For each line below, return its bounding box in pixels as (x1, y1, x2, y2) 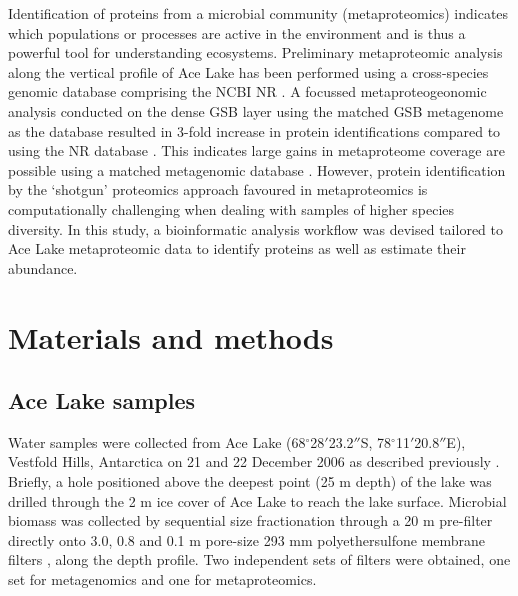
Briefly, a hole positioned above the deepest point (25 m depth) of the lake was (8, 471, 492, 492)
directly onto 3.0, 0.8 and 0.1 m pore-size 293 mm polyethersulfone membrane (8, 529, 486, 550)
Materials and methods (8, 316, 334, 357)
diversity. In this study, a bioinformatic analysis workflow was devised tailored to (8, 218, 503, 239)
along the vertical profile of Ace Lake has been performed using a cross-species (8, 61, 489, 82)
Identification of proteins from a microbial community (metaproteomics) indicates (8, 3, 509, 23)
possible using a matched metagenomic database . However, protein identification (8, 159, 506, 180)
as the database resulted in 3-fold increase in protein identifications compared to (8, 120, 501, 141)
